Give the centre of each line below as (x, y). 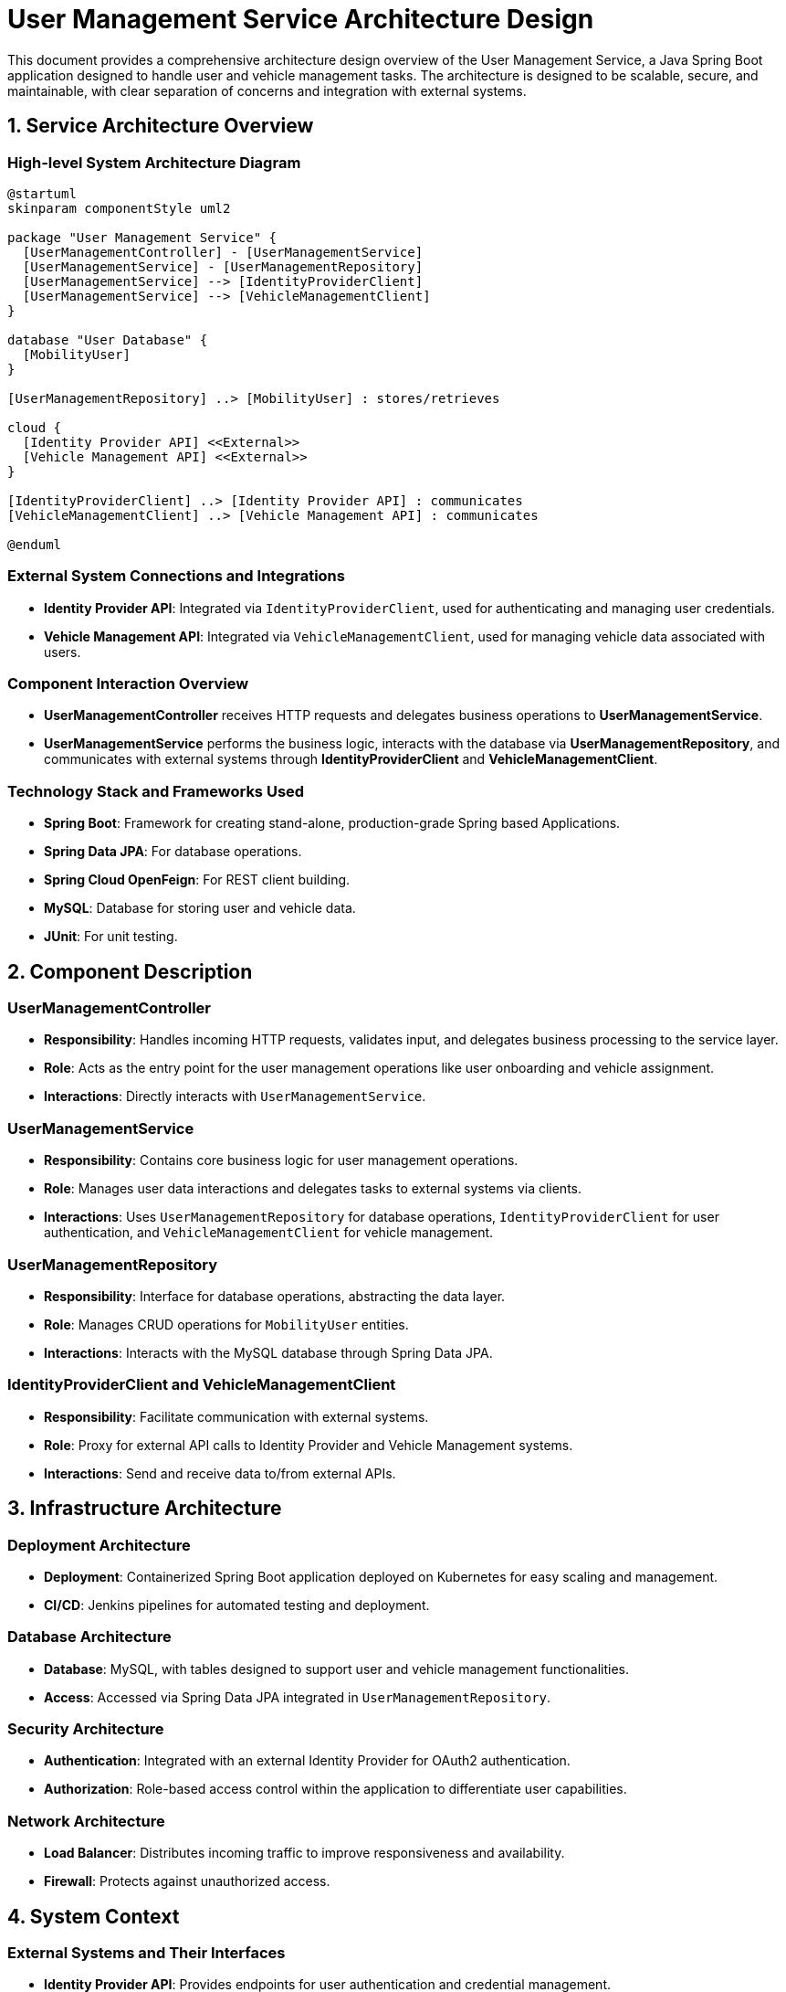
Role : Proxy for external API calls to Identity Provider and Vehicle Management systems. (309, 1445)
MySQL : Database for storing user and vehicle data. (200, 908)
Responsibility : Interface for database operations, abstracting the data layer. (275, 1296)
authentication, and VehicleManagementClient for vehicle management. (269, 1233)
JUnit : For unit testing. (111, 937)
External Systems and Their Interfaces (147, 1953)
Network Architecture (86, 1821)
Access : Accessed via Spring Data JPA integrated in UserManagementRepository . (298, 1697)
